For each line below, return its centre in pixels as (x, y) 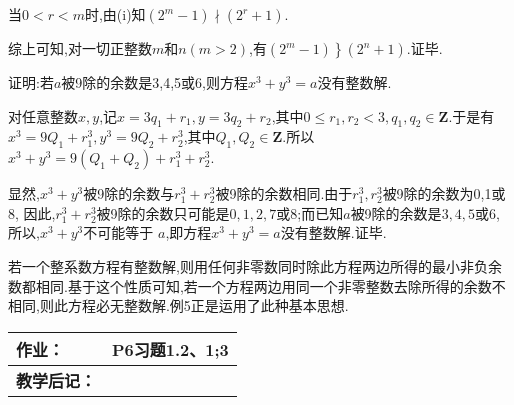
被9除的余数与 (129, 193)
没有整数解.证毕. (333, 232)
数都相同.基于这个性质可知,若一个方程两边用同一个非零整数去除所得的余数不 (257, 285)
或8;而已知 (310, 212)
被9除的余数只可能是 (163, 212)
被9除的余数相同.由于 (284, 193)
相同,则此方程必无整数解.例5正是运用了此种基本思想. (178, 305)
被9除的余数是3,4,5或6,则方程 (154, 82)
